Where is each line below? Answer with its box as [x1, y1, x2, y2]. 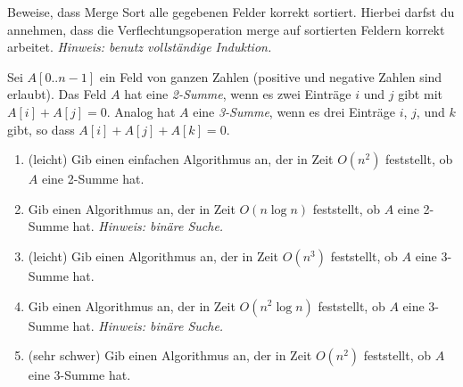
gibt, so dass [7, 119, 75, 138]
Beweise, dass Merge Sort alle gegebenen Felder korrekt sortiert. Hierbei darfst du [7, 3, 455, 21]
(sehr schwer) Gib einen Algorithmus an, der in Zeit [28, 346, 312, 365]
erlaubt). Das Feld [7, 85, 107, 103]
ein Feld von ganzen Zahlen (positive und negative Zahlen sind [99, 67, 442, 86]
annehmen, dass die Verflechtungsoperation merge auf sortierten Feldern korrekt [7, 20, 445, 38]
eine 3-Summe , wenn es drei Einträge [193, 102, 395, 120]
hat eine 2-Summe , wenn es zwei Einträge [124, 85, 351, 103]
